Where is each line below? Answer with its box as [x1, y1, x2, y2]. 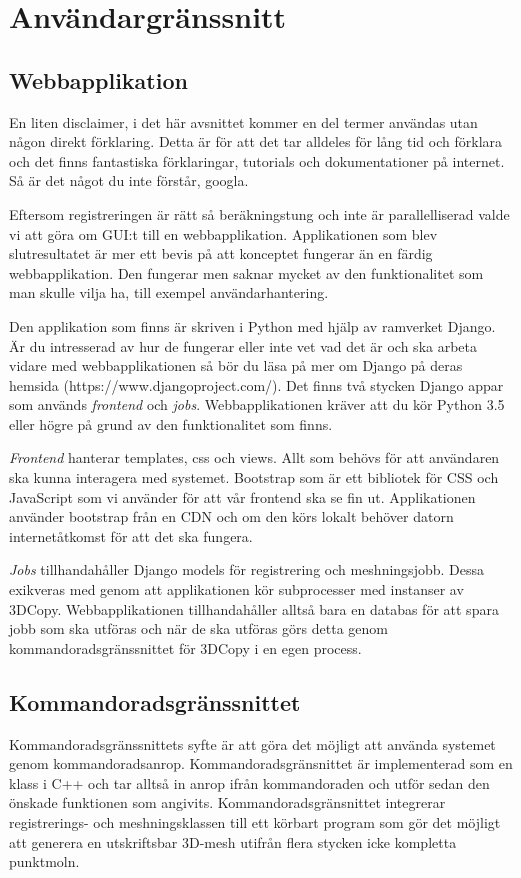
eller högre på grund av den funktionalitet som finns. [9, 413, 333, 434]
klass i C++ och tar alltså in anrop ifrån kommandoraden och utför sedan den [9, 772, 490, 793]
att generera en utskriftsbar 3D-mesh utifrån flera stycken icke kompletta [9, 831, 457, 852]
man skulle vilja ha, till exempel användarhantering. [9, 282, 329, 303]
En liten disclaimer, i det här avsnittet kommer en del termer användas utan [9, 111, 478, 132]
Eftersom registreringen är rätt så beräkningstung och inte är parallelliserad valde [9, 203, 510, 224]
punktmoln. [9, 851, 80, 872]
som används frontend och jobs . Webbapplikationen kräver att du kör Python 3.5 [9, 394, 505, 415]
